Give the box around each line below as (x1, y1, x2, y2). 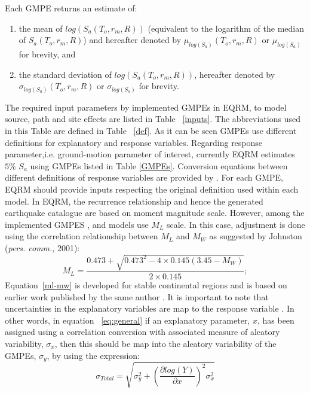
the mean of (19, 22, 63, 34)
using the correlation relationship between (5, 230, 158, 242)
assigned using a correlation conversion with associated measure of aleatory (5, 325, 280, 338)
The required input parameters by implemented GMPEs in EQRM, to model (5, 100, 287, 113)
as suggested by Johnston (209, 230, 302, 242)
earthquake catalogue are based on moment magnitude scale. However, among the (5, 206, 305, 219)
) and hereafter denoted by (83, 33, 182, 46)
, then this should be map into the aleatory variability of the (54, 337, 277, 350)
